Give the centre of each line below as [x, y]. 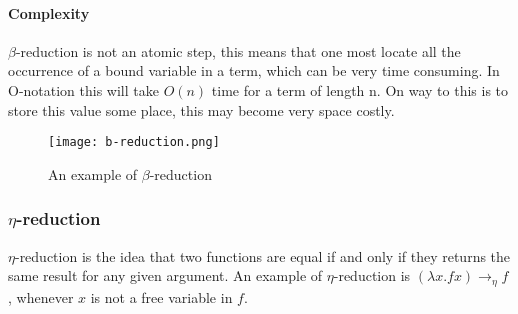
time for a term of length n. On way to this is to [360, 89]
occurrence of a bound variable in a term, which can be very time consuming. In [254, 70]
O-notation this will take [83, 89]
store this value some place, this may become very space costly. [201, 109]
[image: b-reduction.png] [134, 142]
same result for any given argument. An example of [165, 275]
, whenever [41, 296]
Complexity [49, 12]
